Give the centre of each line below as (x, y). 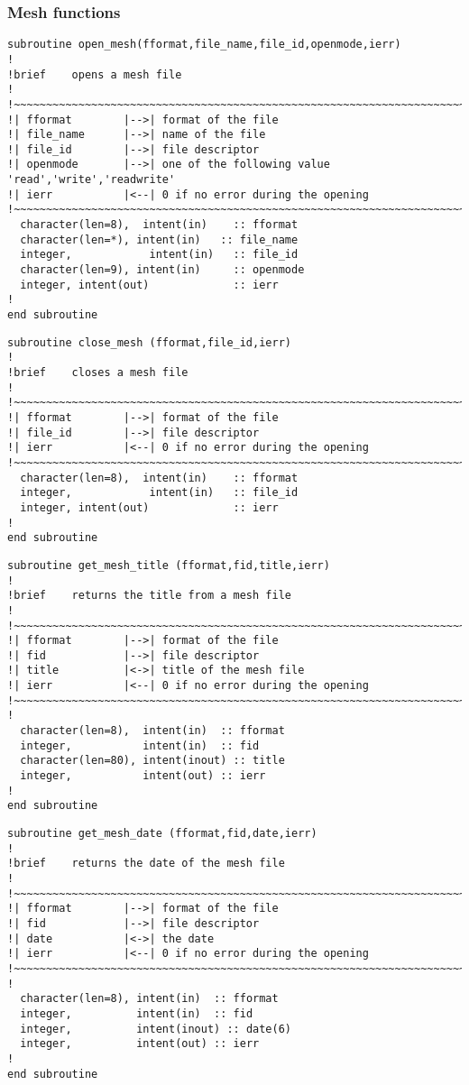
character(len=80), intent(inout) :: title (152, 761)
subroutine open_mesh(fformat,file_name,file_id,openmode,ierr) (204, 45)
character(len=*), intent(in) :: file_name (159, 239)
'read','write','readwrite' (92, 180)
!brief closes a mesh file (98, 372)
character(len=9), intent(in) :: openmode (162, 270)
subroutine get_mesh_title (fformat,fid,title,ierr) (169, 565)
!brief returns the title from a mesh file (149, 596)
